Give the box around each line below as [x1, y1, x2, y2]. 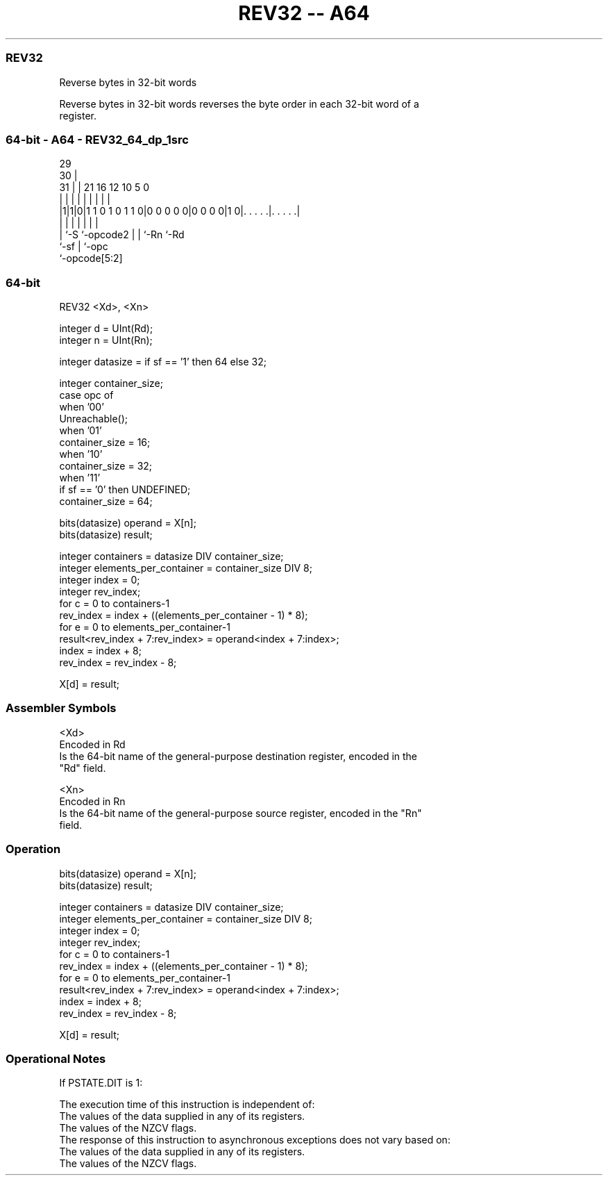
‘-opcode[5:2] [59, 252, 123, 265]
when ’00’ [59, 401, 104, 413]
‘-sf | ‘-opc [59, 240, 108, 253]
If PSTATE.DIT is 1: [59, 1077, 143, 1089]
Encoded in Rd [59, 738, 126, 750]
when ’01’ [59, 424, 102, 436]
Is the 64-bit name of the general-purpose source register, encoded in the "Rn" [59, 807, 422, 819]
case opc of [59, 389, 114, 401]
